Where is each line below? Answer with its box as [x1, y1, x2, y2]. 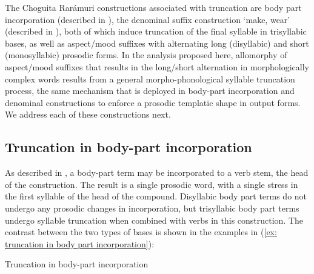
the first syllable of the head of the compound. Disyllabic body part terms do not [5, 190, 307, 202]
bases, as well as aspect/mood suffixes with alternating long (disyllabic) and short [5, 36, 309, 49]
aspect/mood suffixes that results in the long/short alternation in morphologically [5, 60, 309, 73]
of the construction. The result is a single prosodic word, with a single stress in [5, 178, 298, 190]
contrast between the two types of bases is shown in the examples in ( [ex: [5, 226, 277, 238]
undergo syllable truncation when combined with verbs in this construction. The [5, 213, 304, 226]
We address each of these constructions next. [5, 108, 171, 121]
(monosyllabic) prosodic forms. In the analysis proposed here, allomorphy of [5, 48, 287, 61]
